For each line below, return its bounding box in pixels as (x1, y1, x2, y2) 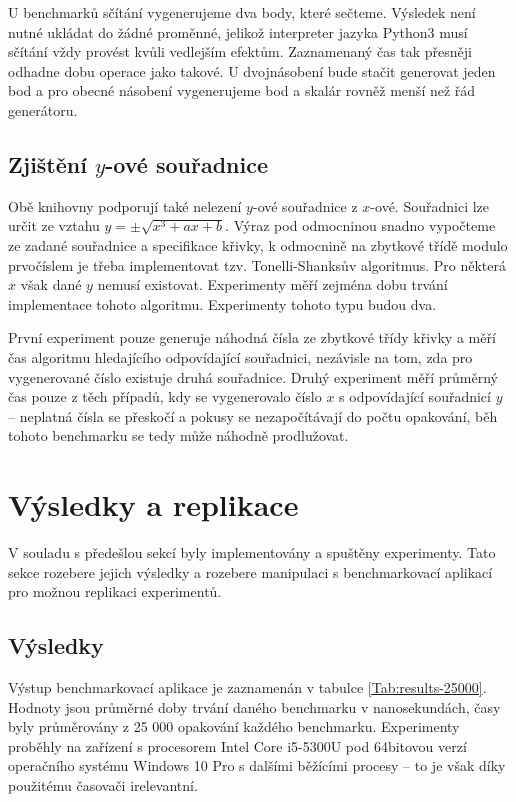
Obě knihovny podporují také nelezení (8, 195, 242, 216)
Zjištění (8, 148, 87, 179)
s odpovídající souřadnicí (339, 386, 491, 407)
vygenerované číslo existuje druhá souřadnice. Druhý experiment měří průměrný (8, 366, 498, 387)
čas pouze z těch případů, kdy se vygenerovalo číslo (8, 386, 322, 407)
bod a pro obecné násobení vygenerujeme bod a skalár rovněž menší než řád (8, 80, 476, 101)
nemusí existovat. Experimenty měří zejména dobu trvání (97, 274, 448, 295)
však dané (20, 274, 82, 295)
